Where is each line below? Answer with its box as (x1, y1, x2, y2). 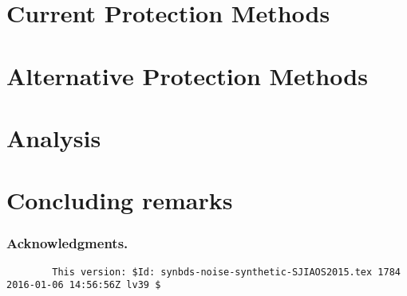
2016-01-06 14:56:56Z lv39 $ (6, 279, 161, 291)
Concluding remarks (6, 184, 233, 216)
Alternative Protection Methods (6, 59, 368, 92)
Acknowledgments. (6, 233, 128, 253)
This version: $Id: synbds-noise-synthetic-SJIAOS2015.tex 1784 (52, 266, 401, 278)
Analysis (6, 121, 101, 154)
